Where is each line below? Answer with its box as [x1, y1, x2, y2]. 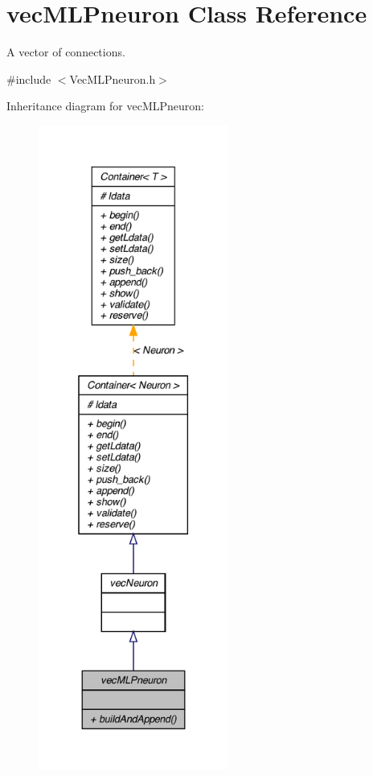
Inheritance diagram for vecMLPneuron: [6, 97, 204, 114]
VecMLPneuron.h [69, 70, 156, 87]
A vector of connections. [6, 43, 125, 60]
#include [6, 70, 51, 87]
